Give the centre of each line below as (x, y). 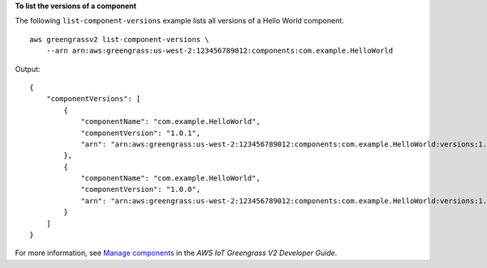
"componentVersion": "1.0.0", (141, 189)
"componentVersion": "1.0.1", (141, 133)
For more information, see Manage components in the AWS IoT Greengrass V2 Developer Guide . (176, 253)
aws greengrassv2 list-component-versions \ (120, 39)
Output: (28, 69)
